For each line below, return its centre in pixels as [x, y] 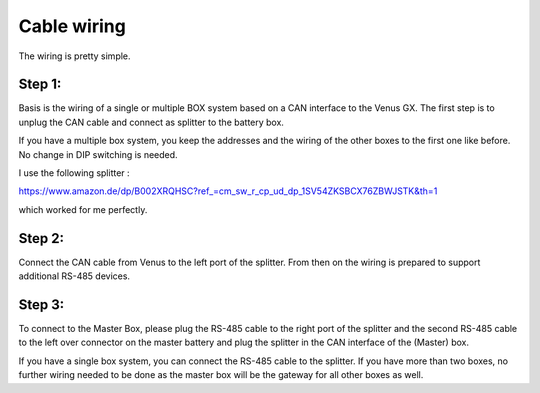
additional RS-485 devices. [74, 276]
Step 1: [40, 84]
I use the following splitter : [74, 173]
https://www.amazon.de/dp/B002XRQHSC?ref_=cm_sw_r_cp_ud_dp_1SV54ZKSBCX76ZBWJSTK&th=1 [228, 191]
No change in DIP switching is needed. [98, 154]
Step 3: [41, 304]
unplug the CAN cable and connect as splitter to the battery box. [151, 122]
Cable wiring [72, 26]
